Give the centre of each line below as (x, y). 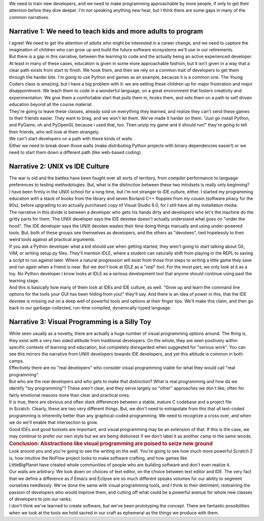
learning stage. (24, 281)
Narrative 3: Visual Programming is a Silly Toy (80, 322)
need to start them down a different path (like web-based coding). (76, 152)
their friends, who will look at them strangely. (54, 131)
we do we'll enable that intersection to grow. (54, 422)
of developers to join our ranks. (41, 499)
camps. (17, 361)
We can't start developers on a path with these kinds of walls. (71, 139)
